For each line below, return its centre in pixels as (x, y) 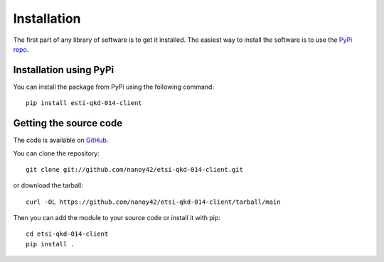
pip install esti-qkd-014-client (84, 103)
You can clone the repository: (56, 153)
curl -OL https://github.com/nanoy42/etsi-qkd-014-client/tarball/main (153, 202)
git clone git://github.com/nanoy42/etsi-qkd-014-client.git (134, 169)
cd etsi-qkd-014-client (67, 234)
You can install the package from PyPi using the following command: (114, 87)
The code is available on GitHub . (61, 140)
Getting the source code (68, 123)
